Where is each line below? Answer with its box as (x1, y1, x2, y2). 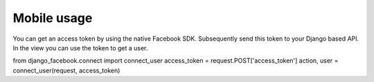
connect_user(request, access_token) (12, 66, 121, 74)
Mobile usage (12, 10, 93, 25)
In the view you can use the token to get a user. (12, 43, 148, 52)
